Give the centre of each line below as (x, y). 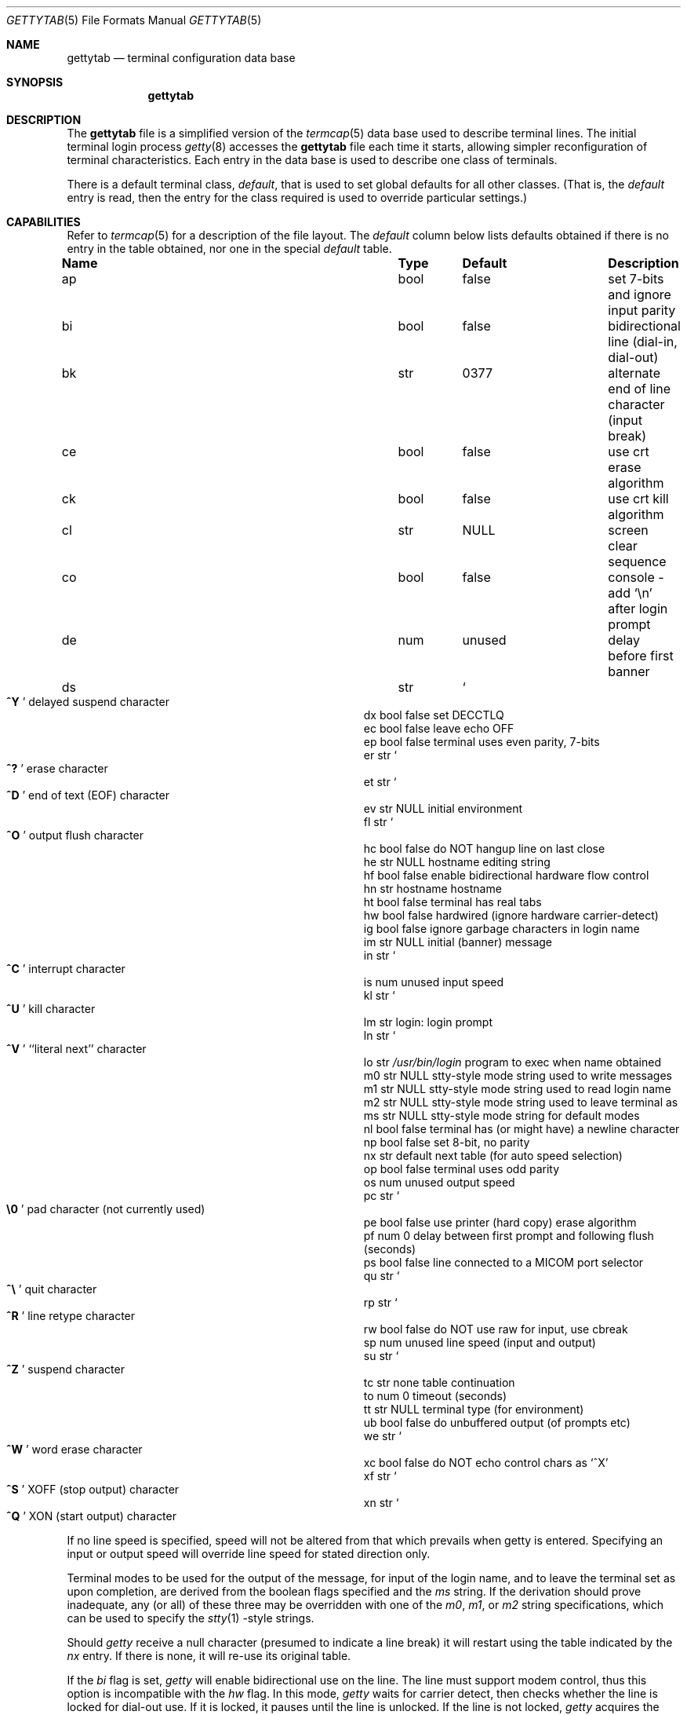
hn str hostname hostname (433, 889)
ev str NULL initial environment (443, 808)
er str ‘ (380, 755)
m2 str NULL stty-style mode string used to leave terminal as (521, 1102)
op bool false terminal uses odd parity (462, 1169)
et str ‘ (380, 782)
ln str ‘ (380, 1035)
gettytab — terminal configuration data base (181, 58)
